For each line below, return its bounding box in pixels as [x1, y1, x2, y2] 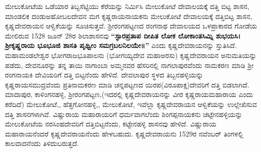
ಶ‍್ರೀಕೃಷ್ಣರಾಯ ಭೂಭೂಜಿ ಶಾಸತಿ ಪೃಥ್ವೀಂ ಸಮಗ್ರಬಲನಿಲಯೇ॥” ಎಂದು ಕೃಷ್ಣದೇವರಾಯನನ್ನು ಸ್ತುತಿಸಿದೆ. [5, 40, 237, 50]
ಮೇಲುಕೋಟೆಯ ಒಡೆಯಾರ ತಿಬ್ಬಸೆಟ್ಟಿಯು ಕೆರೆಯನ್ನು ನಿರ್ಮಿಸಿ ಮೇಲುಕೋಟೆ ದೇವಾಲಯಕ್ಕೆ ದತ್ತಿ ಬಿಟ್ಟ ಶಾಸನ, [5, 1, 249, 11]
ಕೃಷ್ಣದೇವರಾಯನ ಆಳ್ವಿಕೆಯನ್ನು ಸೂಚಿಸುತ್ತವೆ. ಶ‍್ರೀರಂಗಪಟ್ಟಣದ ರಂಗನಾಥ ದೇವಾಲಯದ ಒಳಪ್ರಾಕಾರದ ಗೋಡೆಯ [5, 20, 257, 31]
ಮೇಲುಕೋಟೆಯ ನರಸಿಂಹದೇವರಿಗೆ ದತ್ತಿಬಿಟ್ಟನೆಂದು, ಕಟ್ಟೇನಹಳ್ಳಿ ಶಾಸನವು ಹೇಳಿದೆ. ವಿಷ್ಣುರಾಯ [5, 118, 216, 129]
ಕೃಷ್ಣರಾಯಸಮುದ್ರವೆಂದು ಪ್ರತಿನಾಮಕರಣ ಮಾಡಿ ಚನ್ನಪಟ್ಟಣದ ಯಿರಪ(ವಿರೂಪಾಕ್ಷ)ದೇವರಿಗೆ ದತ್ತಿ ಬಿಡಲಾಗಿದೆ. [5, 79, 249, 89]
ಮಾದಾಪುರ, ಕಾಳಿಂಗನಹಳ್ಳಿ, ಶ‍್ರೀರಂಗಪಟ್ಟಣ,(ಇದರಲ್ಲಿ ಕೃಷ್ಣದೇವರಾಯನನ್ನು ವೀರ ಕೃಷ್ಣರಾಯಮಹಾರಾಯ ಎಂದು [5, 89, 253, 99]
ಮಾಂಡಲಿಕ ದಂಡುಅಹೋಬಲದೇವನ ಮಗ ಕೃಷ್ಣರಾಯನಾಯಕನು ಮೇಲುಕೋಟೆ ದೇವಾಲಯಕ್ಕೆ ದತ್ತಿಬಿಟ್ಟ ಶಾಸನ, [5, 10, 252, 21]
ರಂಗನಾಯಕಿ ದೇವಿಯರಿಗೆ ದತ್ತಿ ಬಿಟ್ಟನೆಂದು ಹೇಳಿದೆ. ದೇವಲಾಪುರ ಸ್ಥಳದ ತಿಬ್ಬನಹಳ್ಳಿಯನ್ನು [5, 69, 203, 80]
